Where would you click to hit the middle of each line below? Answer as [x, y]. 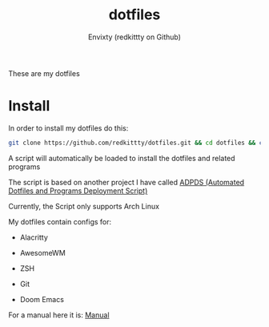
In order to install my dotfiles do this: [68, 128]
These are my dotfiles [44, 73]
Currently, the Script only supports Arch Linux [84, 206]
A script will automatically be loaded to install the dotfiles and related [122, 158]
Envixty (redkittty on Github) [134, 37]
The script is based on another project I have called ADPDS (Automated [126, 182]
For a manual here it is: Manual [59, 315]
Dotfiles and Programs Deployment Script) [78, 191]
